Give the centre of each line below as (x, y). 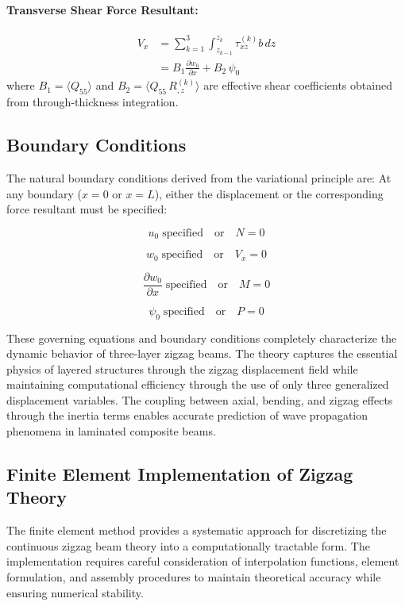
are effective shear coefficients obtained (298, 85)
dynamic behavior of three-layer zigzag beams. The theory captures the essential (202, 353)
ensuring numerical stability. (75, 592)
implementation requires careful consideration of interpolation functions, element (203, 561)
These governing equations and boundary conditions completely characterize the (202, 338)
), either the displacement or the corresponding (269, 193)
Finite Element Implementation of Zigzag (180, 474)
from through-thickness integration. (93, 102)
